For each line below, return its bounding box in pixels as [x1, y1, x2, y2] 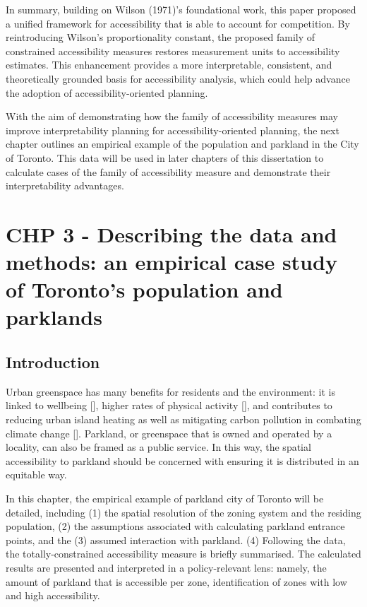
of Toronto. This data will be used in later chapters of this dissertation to [6, 150, 324, 165]
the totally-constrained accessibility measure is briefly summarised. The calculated [6, 546, 361, 561]
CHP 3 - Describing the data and [6, 219, 337, 248]
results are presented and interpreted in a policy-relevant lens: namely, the [6, 560, 327, 574]
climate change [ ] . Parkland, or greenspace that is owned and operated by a [6, 425, 332, 440]
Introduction [6, 351, 100, 373]
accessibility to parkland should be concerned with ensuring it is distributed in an [6, 453, 359, 468]
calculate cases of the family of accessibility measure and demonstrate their [6, 164, 331, 179]
